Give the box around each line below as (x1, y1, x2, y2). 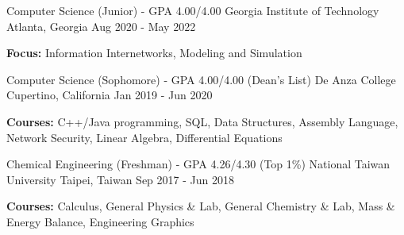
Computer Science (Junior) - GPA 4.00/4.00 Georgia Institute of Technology (6, 2, 379, 18)
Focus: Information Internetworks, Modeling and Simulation (6, 44, 302, 61)
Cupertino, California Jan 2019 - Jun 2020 (6, 87, 213, 103)
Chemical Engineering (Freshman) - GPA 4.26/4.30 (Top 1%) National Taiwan (6, 156, 391, 172)
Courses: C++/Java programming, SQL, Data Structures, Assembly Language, (6, 113, 398, 129)
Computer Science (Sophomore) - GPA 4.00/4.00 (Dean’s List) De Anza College (6, 71, 396, 87)
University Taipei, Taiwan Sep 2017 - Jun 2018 (6, 171, 234, 187)
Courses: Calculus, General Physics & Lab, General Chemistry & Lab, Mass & (6, 198, 395, 214)
